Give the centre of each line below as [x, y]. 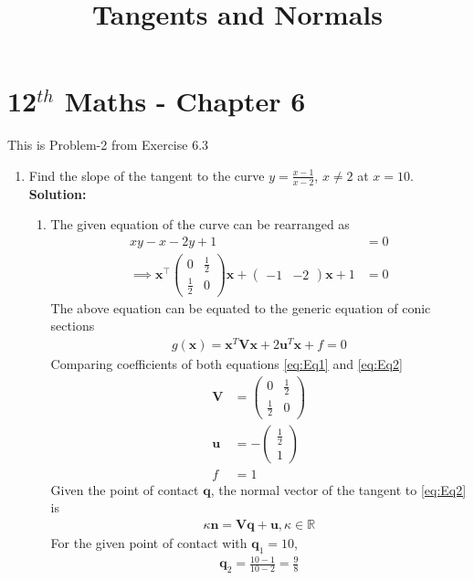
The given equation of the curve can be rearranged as [200, 224]
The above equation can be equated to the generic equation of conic [241, 307]
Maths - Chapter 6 [185, 101]
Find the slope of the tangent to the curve [147, 175]
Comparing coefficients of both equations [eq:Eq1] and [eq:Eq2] [226, 364]
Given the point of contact [125, 489]
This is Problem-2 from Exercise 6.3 [108, 145]
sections [73, 326]
